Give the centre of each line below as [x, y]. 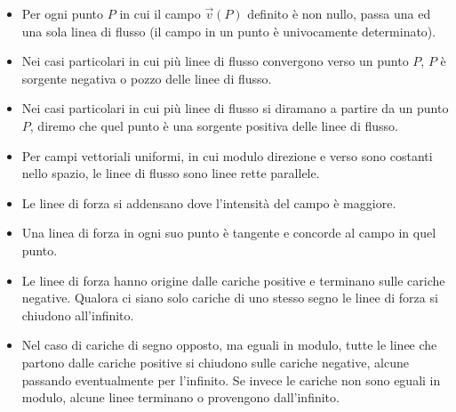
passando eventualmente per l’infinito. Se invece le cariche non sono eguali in [231, 380]
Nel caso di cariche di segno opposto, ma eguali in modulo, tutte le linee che [229, 345]
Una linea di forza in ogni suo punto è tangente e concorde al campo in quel [229, 233]
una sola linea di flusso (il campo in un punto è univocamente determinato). [229, 31]
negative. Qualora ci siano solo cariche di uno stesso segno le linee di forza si [230, 298]
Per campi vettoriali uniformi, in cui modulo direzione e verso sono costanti [227, 155]
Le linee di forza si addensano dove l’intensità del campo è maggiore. [209, 202]
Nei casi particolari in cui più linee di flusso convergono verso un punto [215, 61]
